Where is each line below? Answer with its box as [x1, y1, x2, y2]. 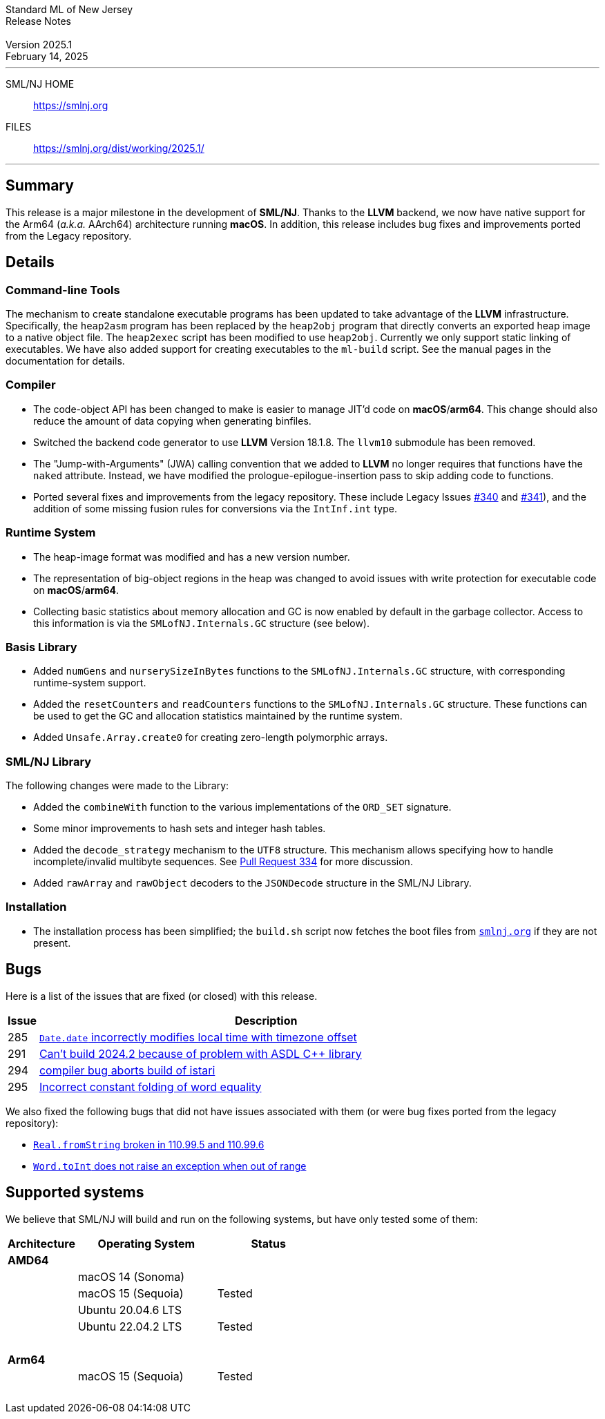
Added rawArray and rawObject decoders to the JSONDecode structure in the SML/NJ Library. [33, 877, 472, 889]
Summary [6, 177, 74, 195]
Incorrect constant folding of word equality [39, 1079, 262, 1094]
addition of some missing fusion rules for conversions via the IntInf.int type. [33, 502, 397, 514]
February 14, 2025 [6, 50, 88, 62]
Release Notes [6, 15, 71, 27]
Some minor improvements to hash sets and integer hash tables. [33, 822, 326, 835]
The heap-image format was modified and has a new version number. [33, 550, 350, 563]
